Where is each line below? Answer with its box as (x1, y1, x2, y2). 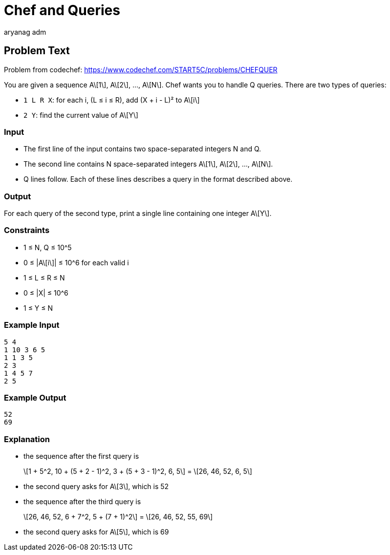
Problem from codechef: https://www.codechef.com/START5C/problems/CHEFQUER (4, 65, 278, 74)
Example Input (4, 320, 60, 330)
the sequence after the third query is (23, 497, 141, 506)
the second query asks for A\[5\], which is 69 (23, 528, 169, 536)
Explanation (4, 434, 50, 444)
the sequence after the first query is (23, 452, 139, 461)
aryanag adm (4, 27, 46, 36)
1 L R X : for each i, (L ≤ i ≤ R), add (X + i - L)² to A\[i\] (23, 95, 200, 104)
